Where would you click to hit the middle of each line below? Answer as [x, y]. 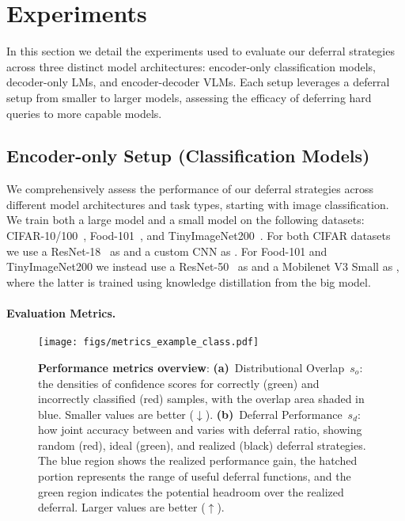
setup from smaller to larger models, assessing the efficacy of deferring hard [189, 97]
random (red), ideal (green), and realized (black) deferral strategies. [202, 445]
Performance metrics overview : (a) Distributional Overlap [191, 367]
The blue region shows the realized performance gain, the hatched [198, 460]
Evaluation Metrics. [61, 313]
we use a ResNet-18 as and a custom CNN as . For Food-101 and [167, 251]
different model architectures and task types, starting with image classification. [198, 204]
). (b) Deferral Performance [274, 414]
